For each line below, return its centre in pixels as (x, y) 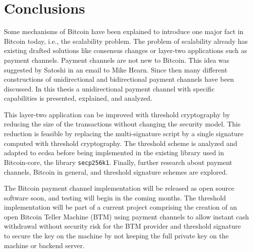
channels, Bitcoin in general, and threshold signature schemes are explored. (116, 171)
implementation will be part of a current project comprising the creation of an (121, 207)
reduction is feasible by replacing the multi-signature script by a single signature (124, 134)
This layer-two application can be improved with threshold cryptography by (117, 114)
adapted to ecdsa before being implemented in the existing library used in (114, 153)
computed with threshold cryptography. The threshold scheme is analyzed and (121, 143)
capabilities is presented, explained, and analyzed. (78, 98)
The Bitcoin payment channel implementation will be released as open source (119, 188)
